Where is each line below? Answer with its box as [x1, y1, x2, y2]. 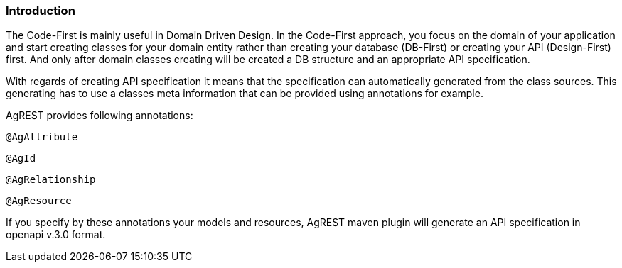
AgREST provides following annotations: [6, 109, 193, 122]
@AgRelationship [6, 174, 96, 186]
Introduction [6, 4, 75, 18]
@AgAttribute [6, 131, 78, 143]
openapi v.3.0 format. [6, 228, 106, 241]
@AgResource [6, 195, 72, 207]
